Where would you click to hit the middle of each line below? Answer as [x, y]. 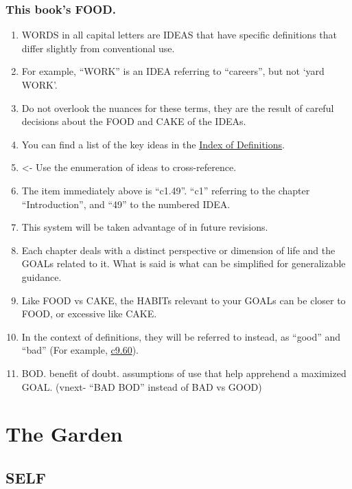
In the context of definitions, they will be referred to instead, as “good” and [181, 336]
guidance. [42, 276]
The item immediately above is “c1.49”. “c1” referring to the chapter [166, 190]
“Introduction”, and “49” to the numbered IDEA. [126, 204]
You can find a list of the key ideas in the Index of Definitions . [153, 144]
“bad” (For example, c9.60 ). [80, 350]
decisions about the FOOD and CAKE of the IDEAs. [134, 121]
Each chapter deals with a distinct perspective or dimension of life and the [178, 250]
